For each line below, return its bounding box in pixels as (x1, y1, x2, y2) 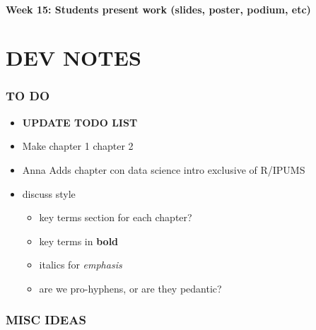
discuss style (22, 186, 76, 201)
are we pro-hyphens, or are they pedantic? (39, 281, 222, 295)
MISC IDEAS (6, 311, 86, 329)
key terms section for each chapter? (39, 210, 192, 225)
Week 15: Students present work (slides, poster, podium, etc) (6, 1, 311, 16)
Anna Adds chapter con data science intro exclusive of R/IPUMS (22, 162, 305, 177)
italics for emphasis (39, 257, 122, 272)
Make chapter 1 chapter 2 (22, 139, 134, 153)
